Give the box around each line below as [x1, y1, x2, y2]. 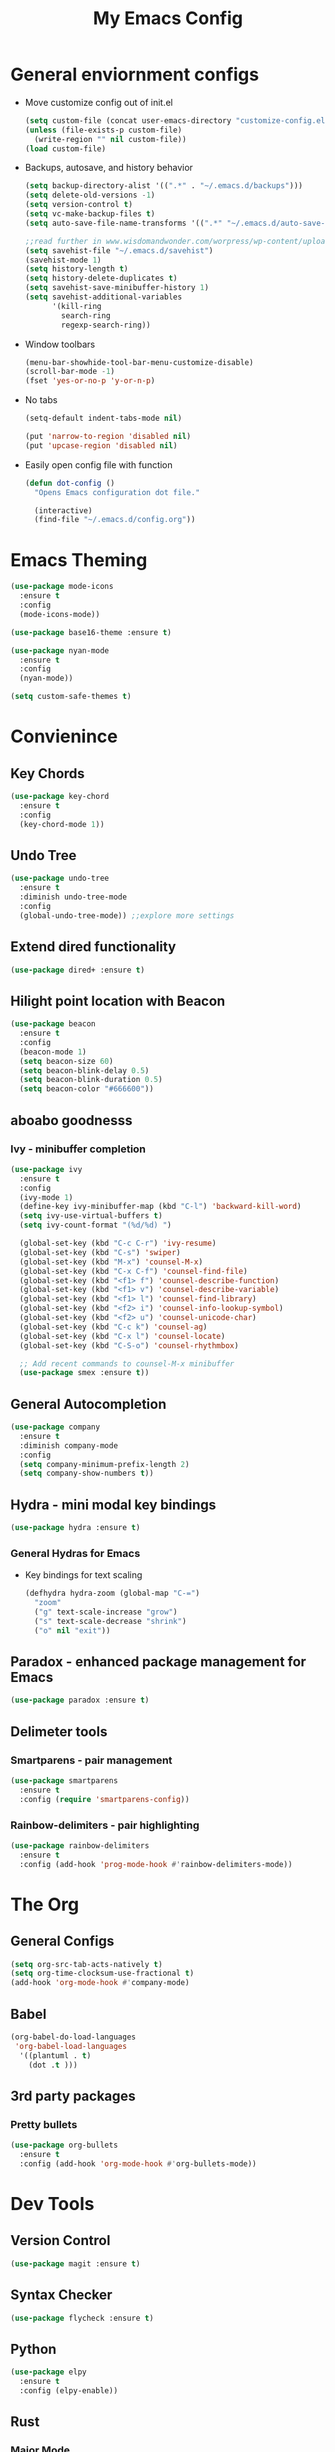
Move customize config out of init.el [24, 96, 173, 108]
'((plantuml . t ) [19, 2050, 92, 2061]
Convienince [10, 725, 118, 748]
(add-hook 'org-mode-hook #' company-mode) [10, 1978, 190, 1988]
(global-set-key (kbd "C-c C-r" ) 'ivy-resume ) [19, 1238, 217, 1248]
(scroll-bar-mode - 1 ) [24, 367, 116, 377]
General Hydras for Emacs [10, 1546, 141, 1560]
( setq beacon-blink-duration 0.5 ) [19, 1075, 163, 1085]
